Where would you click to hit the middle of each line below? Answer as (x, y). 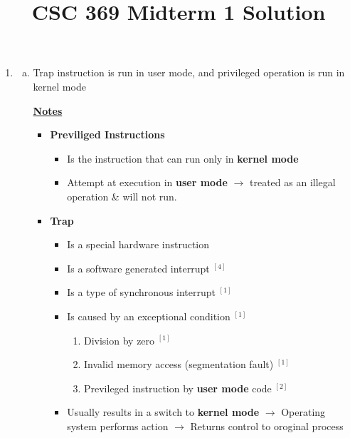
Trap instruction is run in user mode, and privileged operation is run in (189, 72)
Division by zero (119, 340)
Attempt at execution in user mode (147, 182)
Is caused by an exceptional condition (149, 316)
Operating (303, 412)
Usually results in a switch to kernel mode (163, 412)
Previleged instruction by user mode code (177, 388)
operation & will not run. (122, 196)
